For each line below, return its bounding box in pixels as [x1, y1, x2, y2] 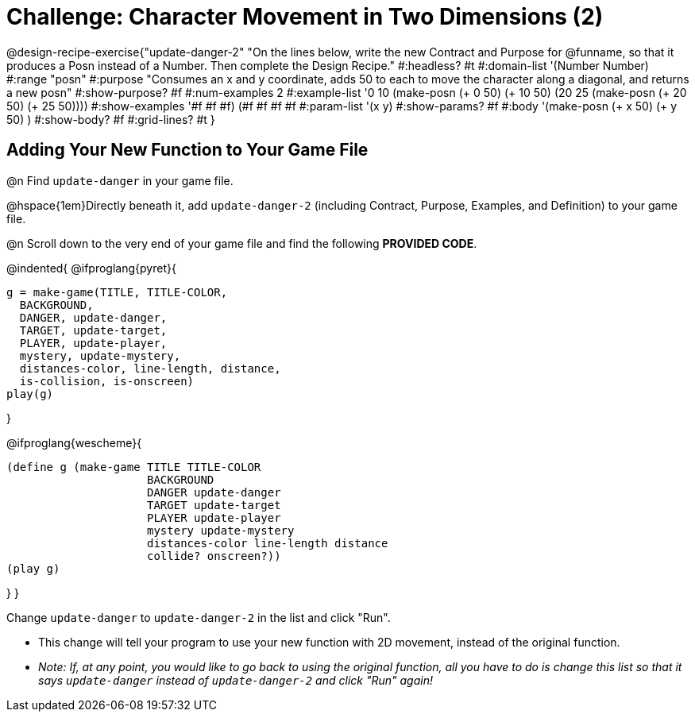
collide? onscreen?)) [147, 549, 281, 562]
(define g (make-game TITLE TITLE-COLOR [6, 460, 261, 473]
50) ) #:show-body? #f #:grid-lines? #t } [6, 112, 215, 126]
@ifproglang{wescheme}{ [6, 435, 142, 450]
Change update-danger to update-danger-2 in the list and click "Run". [6, 610, 391, 624]
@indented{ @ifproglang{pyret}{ [6, 261, 176, 275]
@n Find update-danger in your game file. [6, 173, 234, 187]
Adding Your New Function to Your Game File [6, 140, 369, 160]
